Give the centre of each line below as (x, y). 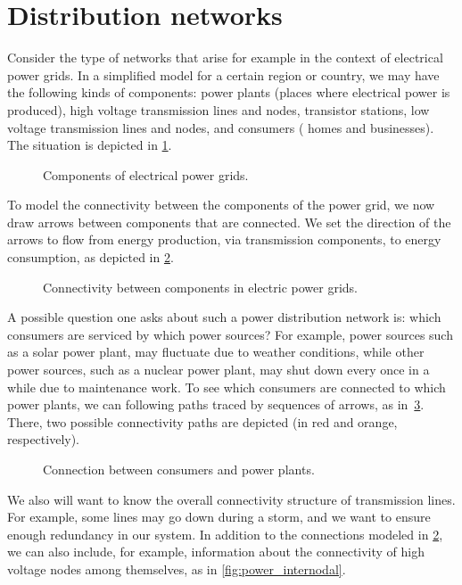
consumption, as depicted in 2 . (91, 257)
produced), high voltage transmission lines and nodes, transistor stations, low (219, 109)
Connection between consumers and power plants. (179, 469)
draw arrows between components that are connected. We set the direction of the (229, 222)
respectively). (44, 439)
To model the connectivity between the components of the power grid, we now (221, 205)
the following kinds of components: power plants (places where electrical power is (229, 92)
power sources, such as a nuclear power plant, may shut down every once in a (219, 370)
